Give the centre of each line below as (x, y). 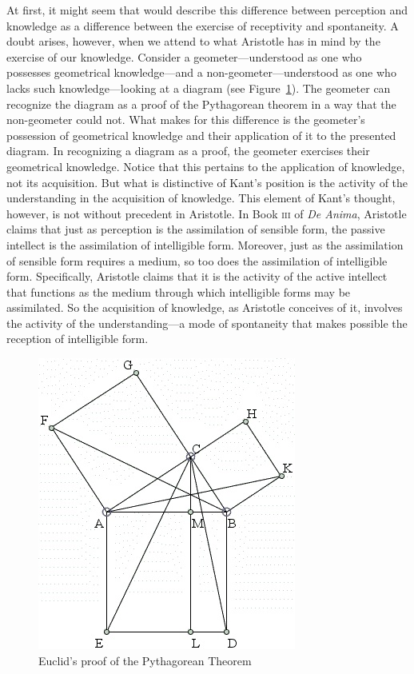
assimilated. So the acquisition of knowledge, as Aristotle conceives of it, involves (205, 307)
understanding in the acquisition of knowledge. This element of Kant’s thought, (201, 198)
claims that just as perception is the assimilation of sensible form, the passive (196, 229)
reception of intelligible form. (78, 339)
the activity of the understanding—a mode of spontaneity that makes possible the (207, 323)
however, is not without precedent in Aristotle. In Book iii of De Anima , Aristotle (207, 213)
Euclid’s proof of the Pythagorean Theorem (145, 660)
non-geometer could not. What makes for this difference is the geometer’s (186, 120)
